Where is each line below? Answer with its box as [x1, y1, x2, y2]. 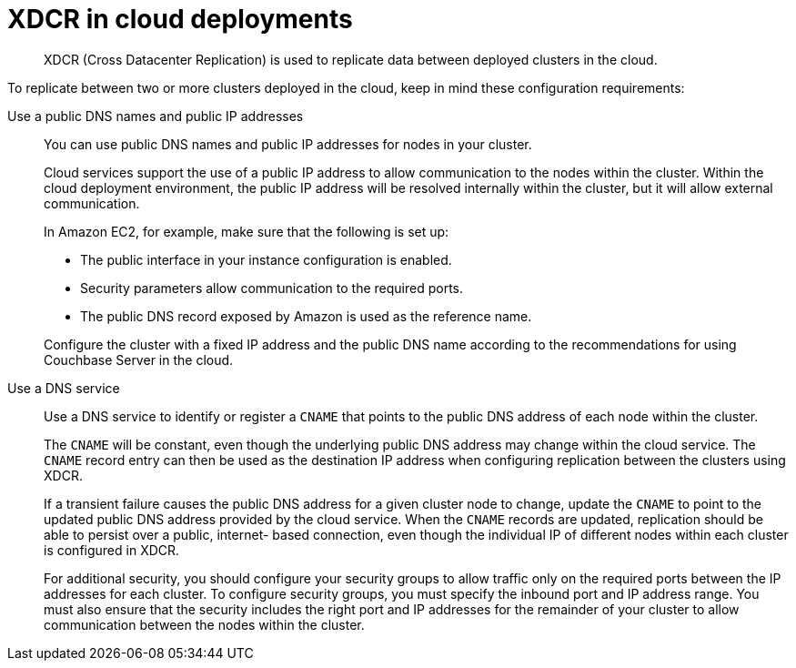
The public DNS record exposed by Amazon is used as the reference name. [80, 308, 532, 324]
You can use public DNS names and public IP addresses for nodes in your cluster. [44, 136, 532, 152]
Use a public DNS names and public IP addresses [7, 107, 304, 124]
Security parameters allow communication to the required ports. [80, 279, 464, 296]
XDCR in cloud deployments [7, 4, 353, 35]
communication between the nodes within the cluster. [44, 616, 365, 633]
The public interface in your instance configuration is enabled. [80, 251, 452, 268]
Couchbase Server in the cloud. [44, 351, 234, 368]
